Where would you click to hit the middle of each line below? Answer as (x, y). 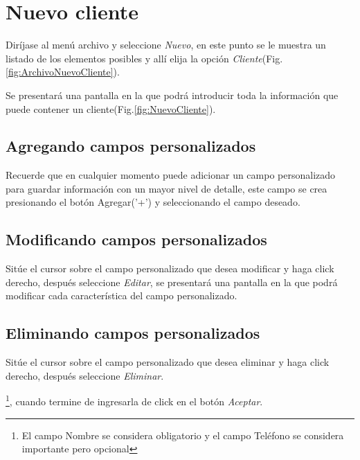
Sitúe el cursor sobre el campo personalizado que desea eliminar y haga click (168, 362)
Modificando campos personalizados (136, 239)
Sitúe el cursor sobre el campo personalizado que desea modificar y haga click (170, 268)
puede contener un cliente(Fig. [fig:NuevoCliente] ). (111, 108)
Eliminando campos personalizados (133, 333)
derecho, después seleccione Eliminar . (85, 375)
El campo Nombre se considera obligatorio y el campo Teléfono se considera (183, 435)
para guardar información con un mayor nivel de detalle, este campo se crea (166, 188)
